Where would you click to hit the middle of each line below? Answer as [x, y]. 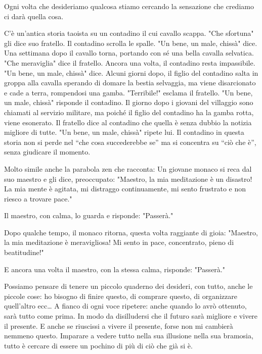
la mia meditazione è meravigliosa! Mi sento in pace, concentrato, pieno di [119, 242]
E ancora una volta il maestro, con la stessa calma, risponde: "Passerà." [115, 269]
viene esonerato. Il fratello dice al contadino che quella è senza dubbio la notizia [128, 122]
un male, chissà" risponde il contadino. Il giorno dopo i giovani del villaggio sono [129, 102]
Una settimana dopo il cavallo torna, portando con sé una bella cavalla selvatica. [129, 53]
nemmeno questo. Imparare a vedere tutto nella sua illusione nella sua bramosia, [129, 336]
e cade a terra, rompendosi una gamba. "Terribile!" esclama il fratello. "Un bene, [128, 92]
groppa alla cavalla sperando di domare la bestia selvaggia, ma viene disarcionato [130, 83]
